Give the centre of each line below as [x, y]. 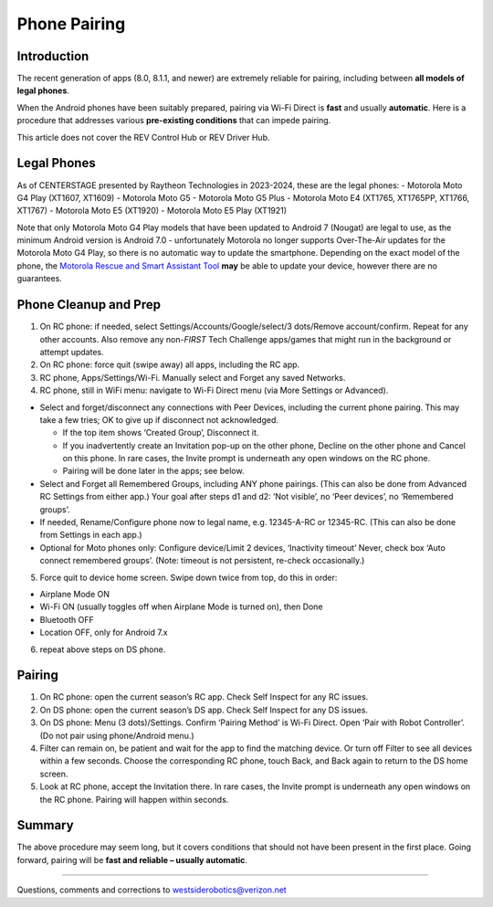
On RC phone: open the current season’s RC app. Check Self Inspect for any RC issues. [204, 697]
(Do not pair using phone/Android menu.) [117, 735]
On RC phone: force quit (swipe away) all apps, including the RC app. [170, 364]
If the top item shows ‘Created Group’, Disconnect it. [161, 433]
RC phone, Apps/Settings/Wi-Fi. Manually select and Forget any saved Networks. [193, 377]
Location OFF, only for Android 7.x [104, 633]
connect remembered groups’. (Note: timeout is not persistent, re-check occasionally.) [202, 561]
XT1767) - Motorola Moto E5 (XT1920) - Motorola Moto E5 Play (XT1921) [152, 211]
